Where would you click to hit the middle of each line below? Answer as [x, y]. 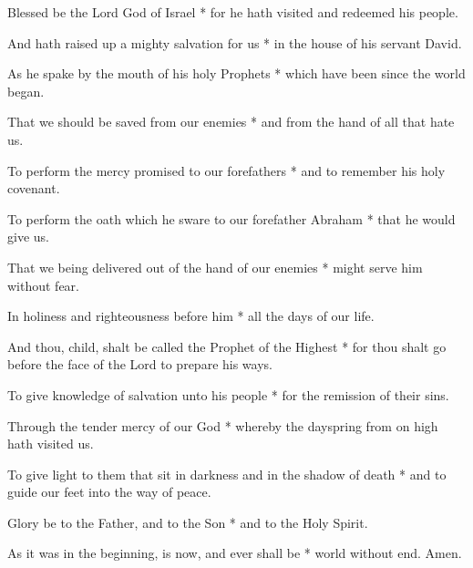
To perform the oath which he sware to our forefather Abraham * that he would [231, 218]
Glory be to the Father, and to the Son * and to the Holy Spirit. [188, 522]
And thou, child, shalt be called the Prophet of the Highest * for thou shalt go [227, 346]
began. [26, 91]
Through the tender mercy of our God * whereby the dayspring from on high [223, 425]
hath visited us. [51, 444]
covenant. [34, 188]
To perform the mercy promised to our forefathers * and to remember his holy [226, 170]
